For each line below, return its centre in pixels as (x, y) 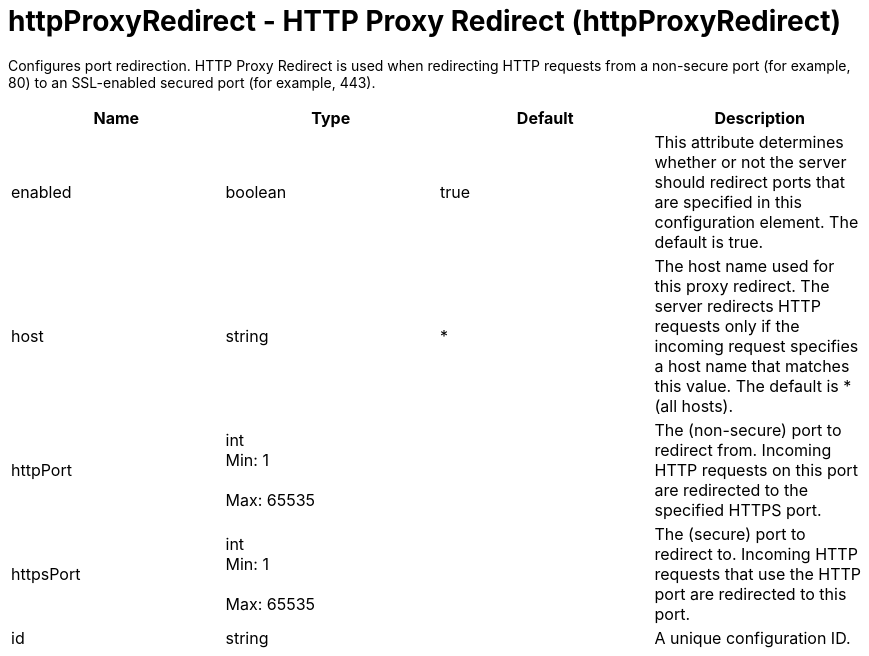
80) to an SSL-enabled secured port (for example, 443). (192, 82)
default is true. (709, 241)
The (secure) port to (730, 533)
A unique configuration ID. (752, 637)
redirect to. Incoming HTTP (756, 553)
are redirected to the (731, 489)
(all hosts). (694, 405)
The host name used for (744, 265)
